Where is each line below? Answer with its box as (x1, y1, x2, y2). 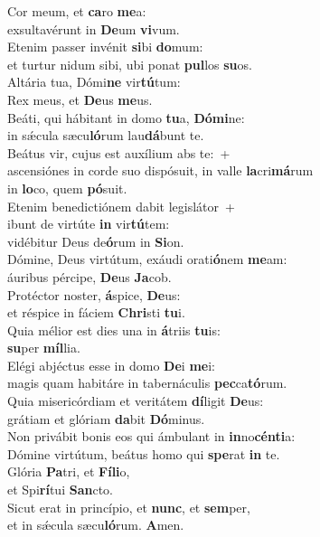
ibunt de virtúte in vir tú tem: (7, 214, 170, 233)
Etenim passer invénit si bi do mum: (7, 37, 203, 56)
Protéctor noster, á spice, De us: (7, 285, 181, 304)
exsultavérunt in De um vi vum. (7, 19, 180, 38)
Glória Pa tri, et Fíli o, (7, 462, 130, 481)
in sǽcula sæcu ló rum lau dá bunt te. (7, 126, 204, 145)
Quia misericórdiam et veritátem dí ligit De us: (7, 391, 264, 410)
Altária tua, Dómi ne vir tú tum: (7, 72, 181, 91)
